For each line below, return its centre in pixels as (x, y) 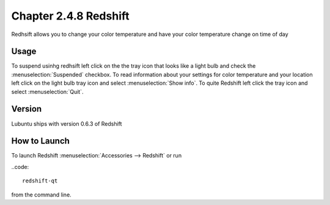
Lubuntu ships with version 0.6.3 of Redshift (67, 124)
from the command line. (41, 195)
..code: (20, 167)
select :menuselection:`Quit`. (47, 92)
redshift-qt (40, 181)
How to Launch (41, 141)
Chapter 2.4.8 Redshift (70, 16)
